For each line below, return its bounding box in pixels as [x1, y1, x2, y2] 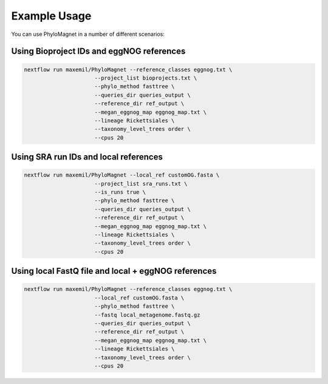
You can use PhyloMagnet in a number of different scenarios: [11, 30, 165, 38]
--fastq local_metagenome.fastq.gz [94, 311, 200, 318]
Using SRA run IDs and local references [11, 152, 163, 162]
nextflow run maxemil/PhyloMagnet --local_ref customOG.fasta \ [24, 172, 220, 179]
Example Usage [11, 9, 92, 23]
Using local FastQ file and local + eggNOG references [11, 266, 217, 276]
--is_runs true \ [94, 189, 146, 196]
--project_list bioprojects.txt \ [94, 74, 197, 82]
